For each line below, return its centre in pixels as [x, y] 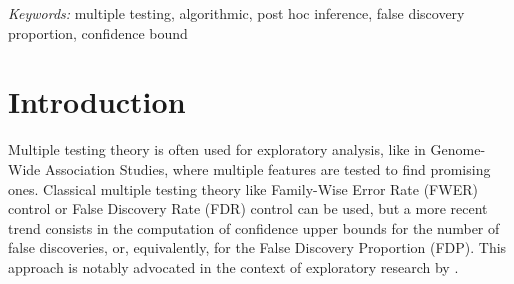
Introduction [97, 101]
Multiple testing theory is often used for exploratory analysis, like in [217, 149]
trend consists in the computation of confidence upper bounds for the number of [254, 227]
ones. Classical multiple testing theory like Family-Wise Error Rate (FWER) [243, 188]
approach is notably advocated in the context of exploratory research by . [233, 266]
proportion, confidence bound [98, 32]
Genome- [458, 149]
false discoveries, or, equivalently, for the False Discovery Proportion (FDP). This [257, 247]
